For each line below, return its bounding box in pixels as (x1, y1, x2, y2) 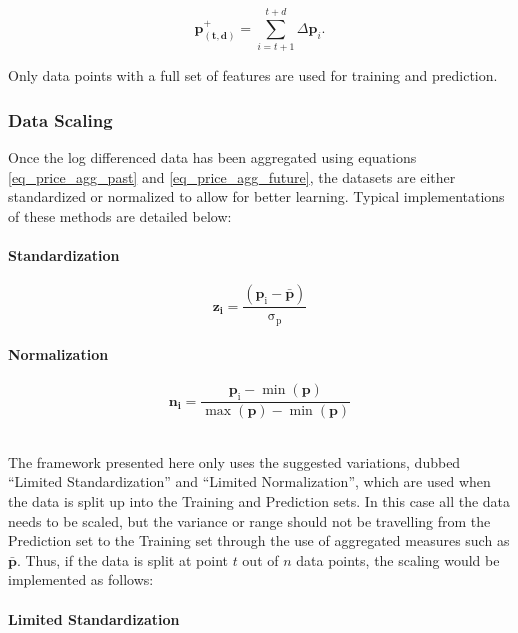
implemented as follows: (8, 569, 154, 590)
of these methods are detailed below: (8, 205, 232, 226)
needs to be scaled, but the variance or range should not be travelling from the (8, 510, 491, 531)
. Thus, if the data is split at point (16, 549, 228, 570)
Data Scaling (8, 107, 113, 132)
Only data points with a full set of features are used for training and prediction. (8, 65, 498, 86)
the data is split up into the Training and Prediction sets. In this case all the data (8, 491, 511, 511)
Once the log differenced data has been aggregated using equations (8, 146, 417, 167)
